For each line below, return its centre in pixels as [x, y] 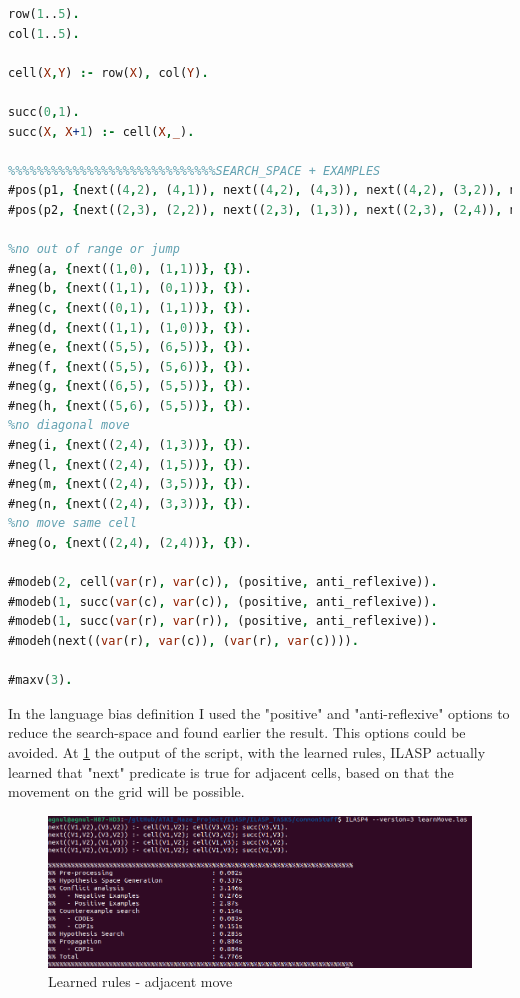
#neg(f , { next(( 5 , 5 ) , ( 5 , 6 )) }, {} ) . [130, 366]
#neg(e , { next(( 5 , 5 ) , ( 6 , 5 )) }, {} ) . [130, 347]
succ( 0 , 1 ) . [44, 111]
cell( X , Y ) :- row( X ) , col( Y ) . [108, 72]
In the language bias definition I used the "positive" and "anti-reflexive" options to [259, 712]
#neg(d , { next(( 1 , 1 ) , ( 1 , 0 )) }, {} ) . [130, 327]
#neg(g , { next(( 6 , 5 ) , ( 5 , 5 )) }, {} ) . [130, 386]
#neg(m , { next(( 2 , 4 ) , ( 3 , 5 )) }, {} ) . [130, 484]
